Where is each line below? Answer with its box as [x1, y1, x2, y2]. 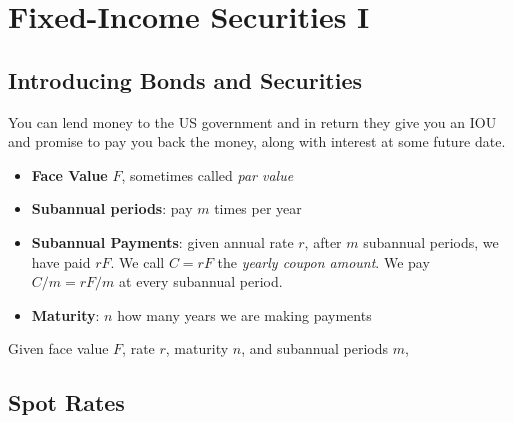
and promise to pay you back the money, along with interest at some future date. [8, 131, 506, 152]
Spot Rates [8, 387, 125, 418]
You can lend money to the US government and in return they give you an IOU [8, 111, 497, 132]
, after [304, 231, 342, 252]
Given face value [8, 338, 109, 359]
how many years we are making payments [117, 304, 372, 325]
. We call [110, 251, 165, 272]
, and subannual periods [241, 338, 389, 359]
